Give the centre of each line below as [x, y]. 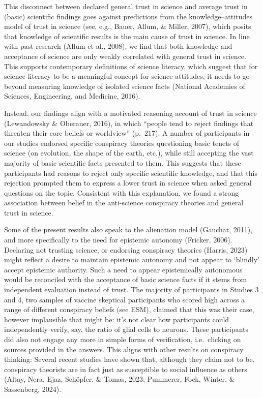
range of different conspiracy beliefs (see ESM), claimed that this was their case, [129, 309]
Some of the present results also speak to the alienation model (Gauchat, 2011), [128, 229]
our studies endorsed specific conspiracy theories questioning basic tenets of [122, 143]
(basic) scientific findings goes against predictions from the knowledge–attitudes [128, 16]
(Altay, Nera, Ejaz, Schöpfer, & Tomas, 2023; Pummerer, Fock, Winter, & [120, 379]
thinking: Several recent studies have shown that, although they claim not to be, [129, 359]
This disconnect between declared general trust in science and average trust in [126, 6]
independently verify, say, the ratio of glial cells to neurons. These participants [126, 329]
